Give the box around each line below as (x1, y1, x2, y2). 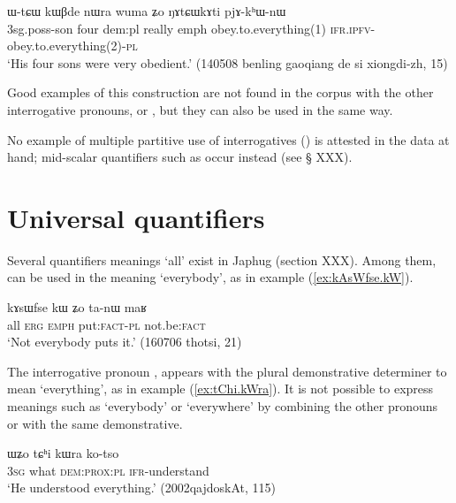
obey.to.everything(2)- (7, 36, 126, 55)
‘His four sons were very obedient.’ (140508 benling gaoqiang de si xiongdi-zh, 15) (7, 53, 448, 72)
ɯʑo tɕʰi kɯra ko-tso (7, 444, 119, 462)
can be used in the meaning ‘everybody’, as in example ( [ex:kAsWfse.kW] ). (7, 268, 414, 286)
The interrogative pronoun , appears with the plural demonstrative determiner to (7, 362, 447, 380)
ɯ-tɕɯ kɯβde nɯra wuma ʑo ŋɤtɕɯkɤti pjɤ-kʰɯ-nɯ (7, 2, 286, 19)
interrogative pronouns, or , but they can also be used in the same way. (7, 100, 393, 118)
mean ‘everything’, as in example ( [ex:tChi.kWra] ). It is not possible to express (7, 379, 434, 398)
